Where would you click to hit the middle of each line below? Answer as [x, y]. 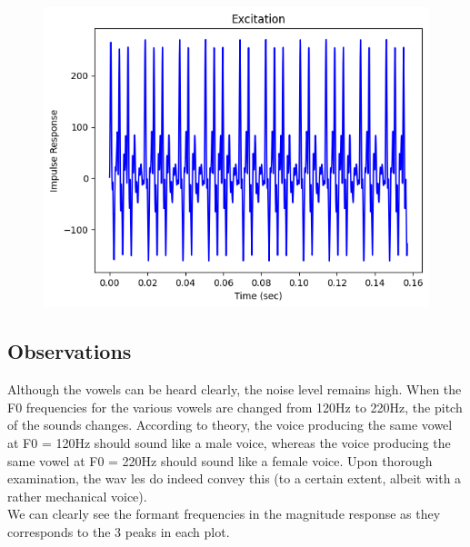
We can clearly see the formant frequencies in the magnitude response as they [224, 514]
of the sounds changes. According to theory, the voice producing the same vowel [230, 425]
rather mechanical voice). [77, 496]
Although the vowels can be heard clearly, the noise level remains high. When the [235, 389]
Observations [70, 351]
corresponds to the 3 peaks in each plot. [119, 531]
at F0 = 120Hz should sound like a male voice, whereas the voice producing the [229, 442]
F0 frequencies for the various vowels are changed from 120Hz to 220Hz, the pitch [235, 407]
